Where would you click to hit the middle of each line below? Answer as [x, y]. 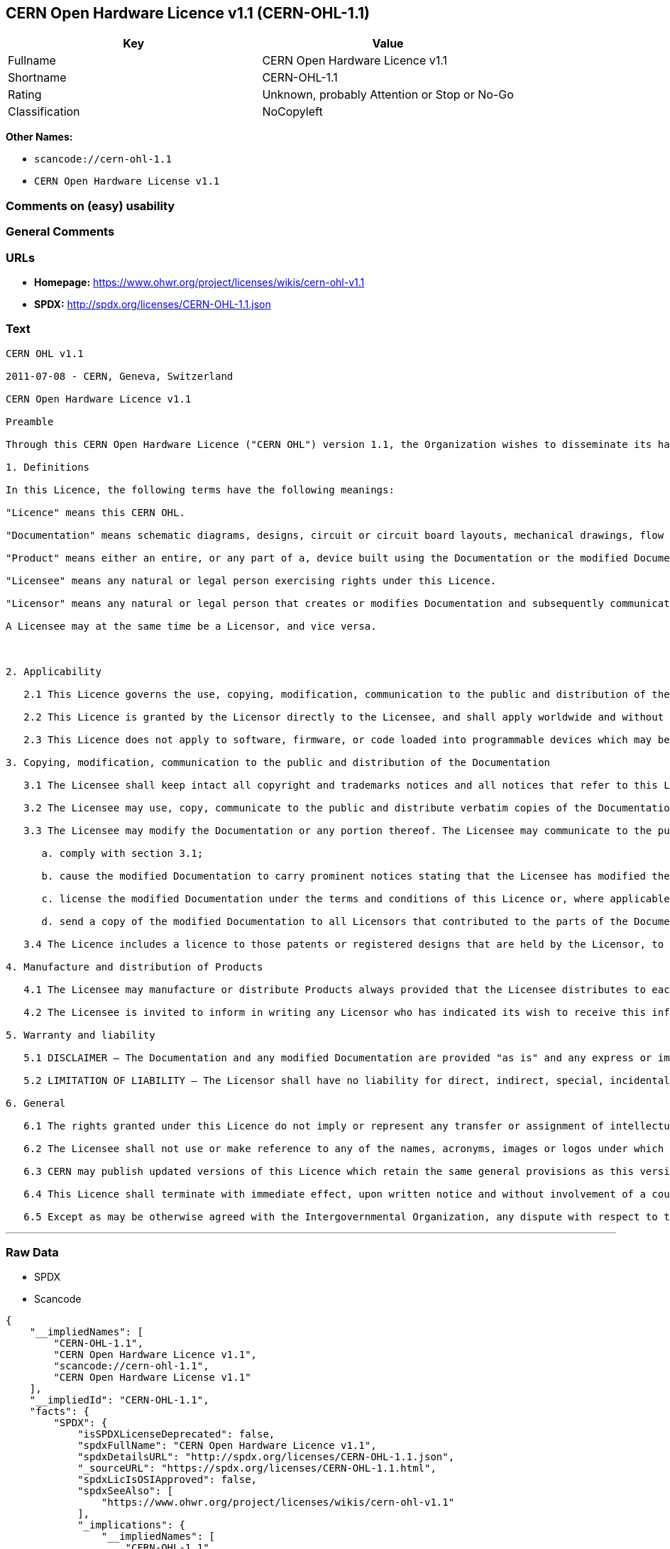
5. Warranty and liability [81, 1035]
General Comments [60, 232]
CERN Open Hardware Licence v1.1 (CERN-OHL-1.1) [188, 13]
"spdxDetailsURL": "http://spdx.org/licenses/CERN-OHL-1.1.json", [266, 1457]
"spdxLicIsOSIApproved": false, [167, 1480]
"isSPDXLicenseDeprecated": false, [176, 1434]
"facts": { [60, 1412]
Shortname [37, 78]
